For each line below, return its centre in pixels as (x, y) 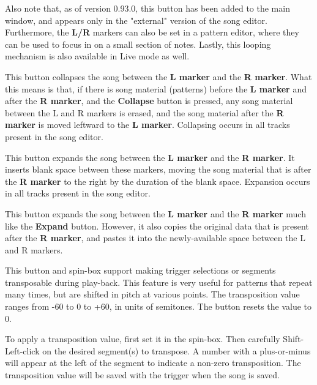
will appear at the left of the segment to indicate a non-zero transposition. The (153, 363)
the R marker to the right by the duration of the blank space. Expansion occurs (158, 181)
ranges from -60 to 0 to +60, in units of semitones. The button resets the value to (158, 306)
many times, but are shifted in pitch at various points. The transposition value (152, 294)
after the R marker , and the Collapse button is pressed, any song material (149, 101)
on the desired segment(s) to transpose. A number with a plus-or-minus (177, 350)
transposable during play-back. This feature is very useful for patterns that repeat (159, 282)
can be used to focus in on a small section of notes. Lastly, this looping (138, 44)
